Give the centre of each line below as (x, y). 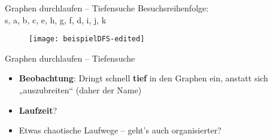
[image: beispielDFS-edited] (87, 39)
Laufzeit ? (38, 110)
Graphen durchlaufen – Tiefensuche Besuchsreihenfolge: (107, 8)
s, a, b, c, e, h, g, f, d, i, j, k (56, 19)
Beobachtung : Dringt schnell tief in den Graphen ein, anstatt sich (143, 78)
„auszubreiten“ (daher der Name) (80, 90)
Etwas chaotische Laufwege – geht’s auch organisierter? (120, 130)
